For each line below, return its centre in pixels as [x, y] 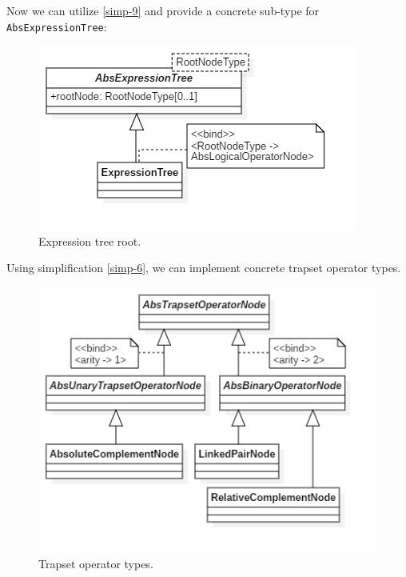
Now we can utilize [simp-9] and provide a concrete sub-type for [163, 10]
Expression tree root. [90, 240]
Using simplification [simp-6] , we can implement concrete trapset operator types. [204, 268]
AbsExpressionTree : [57, 26]
